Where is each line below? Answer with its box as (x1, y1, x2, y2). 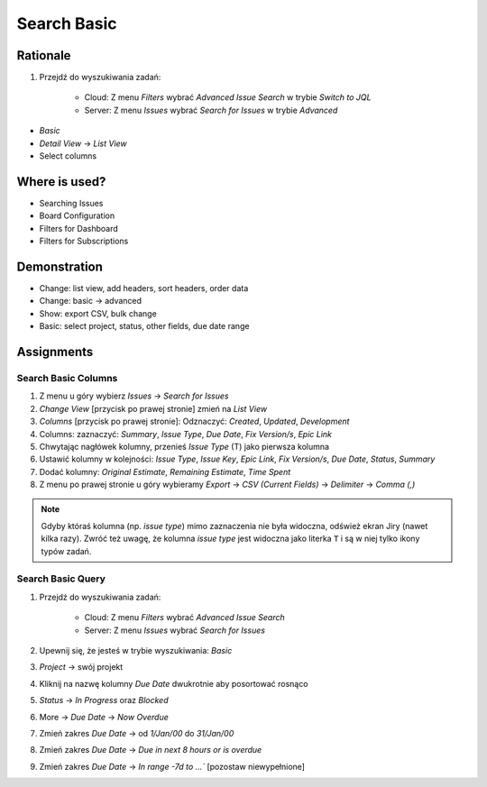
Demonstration (16, 259, 104, 274)
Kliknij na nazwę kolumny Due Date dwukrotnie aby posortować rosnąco (39, 678, 308, 689)
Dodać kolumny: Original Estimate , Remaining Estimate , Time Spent (39, 466, 291, 477)
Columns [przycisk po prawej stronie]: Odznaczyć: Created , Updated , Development (39, 416, 350, 427)
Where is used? (16, 174, 106, 189)
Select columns (39, 151, 97, 161)
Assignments (16, 343, 94, 360)
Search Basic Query (16, 572, 106, 585)
